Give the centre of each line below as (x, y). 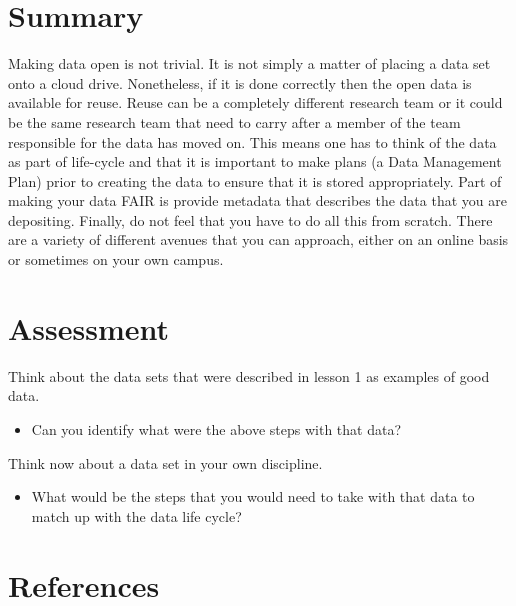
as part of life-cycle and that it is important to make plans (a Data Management (255, 161)
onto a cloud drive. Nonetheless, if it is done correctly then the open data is (240, 82)
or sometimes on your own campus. (116, 259)
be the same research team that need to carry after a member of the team (234, 121)
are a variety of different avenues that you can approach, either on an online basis (258, 239)
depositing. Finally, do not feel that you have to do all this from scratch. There (250, 219)
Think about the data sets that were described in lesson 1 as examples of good (249, 375)
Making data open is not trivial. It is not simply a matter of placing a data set (249, 63)
